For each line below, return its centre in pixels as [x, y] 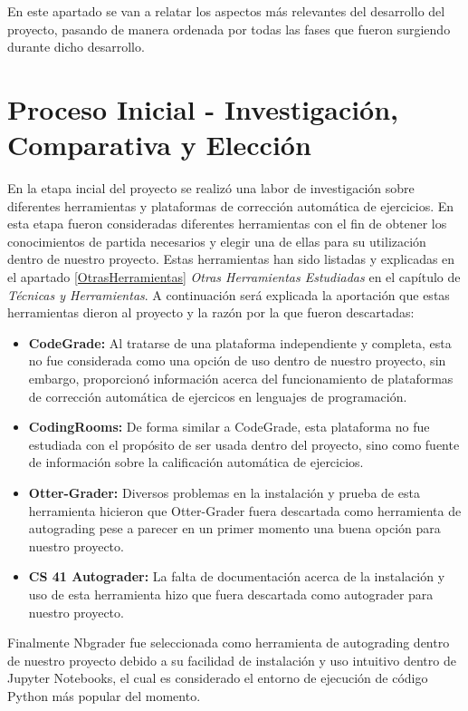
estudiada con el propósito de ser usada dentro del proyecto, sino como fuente [244, 444]
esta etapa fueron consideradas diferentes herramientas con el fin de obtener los [227, 224]
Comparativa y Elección [159, 145]
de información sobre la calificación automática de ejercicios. [196, 462]
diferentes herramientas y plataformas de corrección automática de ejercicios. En [231, 205]
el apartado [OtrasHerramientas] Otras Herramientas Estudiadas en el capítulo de [234, 277]
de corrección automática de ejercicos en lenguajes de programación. [218, 396]
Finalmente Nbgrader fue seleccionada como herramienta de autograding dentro [229, 643]
